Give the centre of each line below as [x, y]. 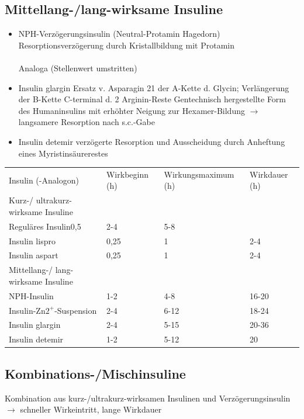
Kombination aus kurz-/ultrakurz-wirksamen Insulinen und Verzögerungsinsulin [148, 398]
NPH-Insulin [31, 295]
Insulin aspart [34, 255]
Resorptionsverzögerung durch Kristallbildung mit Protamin [126, 45]
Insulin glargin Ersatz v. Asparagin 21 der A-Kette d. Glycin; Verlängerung [154, 87]
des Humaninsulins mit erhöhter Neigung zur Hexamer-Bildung [132, 110]
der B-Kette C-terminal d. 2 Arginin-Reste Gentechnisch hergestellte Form [152, 99]
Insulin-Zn [27, 310]
